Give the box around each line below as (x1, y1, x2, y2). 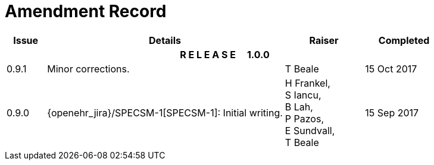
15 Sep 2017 (365, 106, 419, 119)
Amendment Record (5, 1, 167, 21)
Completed (378, 34, 430, 46)
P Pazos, (285, 112, 324, 125)
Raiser (309, 34, 339, 46)
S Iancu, (285, 88, 321, 101)
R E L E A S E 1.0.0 (180, 48, 270, 61)
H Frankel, (285, 77, 330, 89)
